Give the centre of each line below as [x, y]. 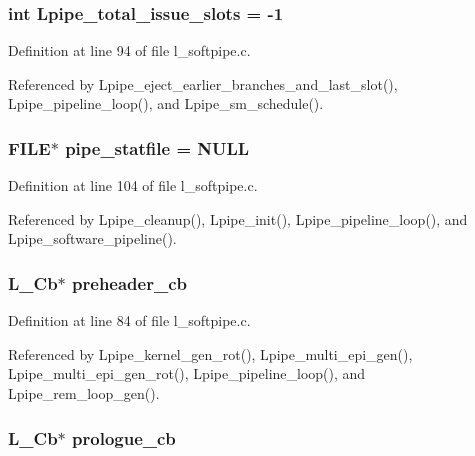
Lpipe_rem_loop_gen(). [84, 393]
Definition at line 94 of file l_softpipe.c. [129, 50]
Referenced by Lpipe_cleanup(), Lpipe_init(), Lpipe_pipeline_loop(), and [238, 218]
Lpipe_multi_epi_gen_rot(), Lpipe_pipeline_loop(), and [187, 373]
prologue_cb [124, 437]
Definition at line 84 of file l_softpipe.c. [129, 320]
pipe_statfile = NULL [157, 147]
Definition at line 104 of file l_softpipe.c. [133, 185]
